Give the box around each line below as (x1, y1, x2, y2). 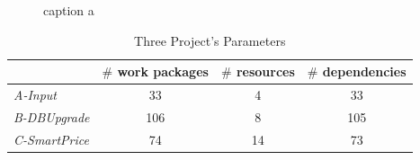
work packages (117, 62, 209, 81)
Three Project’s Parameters (134, 31, 286, 49)
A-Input (13, 85, 58, 104)
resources (236, 62, 295, 81)
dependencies (322, 62, 407, 81)
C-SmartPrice (13, 129, 89, 148)
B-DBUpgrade (13, 107, 90, 126)
